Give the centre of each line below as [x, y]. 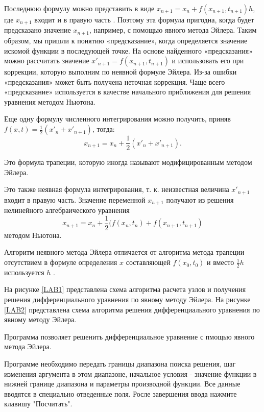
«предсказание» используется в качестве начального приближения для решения [128, 92]
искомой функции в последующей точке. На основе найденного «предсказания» [129, 50]
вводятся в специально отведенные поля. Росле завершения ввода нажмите [121, 393]
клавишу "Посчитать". [38, 404]
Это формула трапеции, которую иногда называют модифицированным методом [128, 162]
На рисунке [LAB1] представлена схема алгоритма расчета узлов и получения [125, 289]
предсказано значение [38, 30]
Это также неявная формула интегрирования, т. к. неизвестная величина [117, 189]
